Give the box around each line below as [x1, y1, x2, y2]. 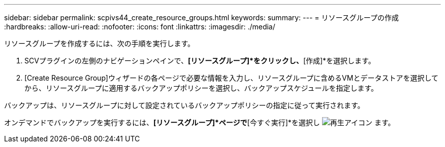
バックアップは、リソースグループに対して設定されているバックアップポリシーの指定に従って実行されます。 [4, 101, 365, 109]
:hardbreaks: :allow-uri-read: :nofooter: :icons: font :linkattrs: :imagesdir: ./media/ [4, 22, 275, 31]
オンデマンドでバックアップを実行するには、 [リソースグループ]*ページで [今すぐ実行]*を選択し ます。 [4, 118, 395, 127]
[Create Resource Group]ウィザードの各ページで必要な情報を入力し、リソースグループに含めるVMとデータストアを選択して [24, 73, 438, 82]
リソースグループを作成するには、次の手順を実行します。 [4, 39, 195, 48]
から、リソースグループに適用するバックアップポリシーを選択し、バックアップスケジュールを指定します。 [24, 84, 378, 92]
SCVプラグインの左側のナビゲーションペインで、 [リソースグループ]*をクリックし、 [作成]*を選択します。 [24, 56, 375, 65]
